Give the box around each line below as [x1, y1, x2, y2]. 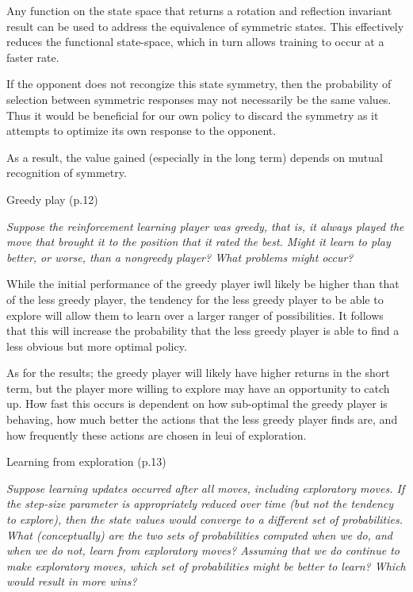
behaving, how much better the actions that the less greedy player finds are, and [6, 411, 398, 428]
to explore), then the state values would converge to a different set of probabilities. [6, 511, 403, 528]
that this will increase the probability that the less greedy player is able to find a [6, 322, 400, 339]
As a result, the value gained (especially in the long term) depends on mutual [6, 148, 383, 165]
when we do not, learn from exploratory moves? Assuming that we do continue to [6, 542, 400, 559]
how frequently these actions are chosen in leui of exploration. [6, 426, 307, 443]
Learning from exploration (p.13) [6, 453, 166, 470]
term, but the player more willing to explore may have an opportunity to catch [6, 379, 390, 396]
